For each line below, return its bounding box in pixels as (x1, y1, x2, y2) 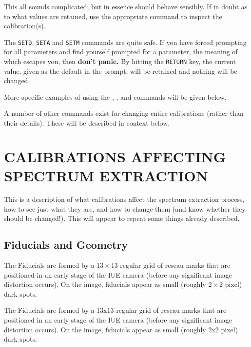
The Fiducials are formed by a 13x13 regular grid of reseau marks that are (4, 305, 227, 315)
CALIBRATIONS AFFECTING (4, 146, 226, 166)
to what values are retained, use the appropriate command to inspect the (4, 11, 222, 21)
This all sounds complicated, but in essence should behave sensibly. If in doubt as (4, 1, 248, 11)
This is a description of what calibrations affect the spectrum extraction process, (4, 194, 245, 204)
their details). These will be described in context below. (4, 118, 170, 128)
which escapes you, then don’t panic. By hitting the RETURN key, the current (4, 56, 236, 66)
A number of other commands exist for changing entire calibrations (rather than (4, 108, 244, 118)
